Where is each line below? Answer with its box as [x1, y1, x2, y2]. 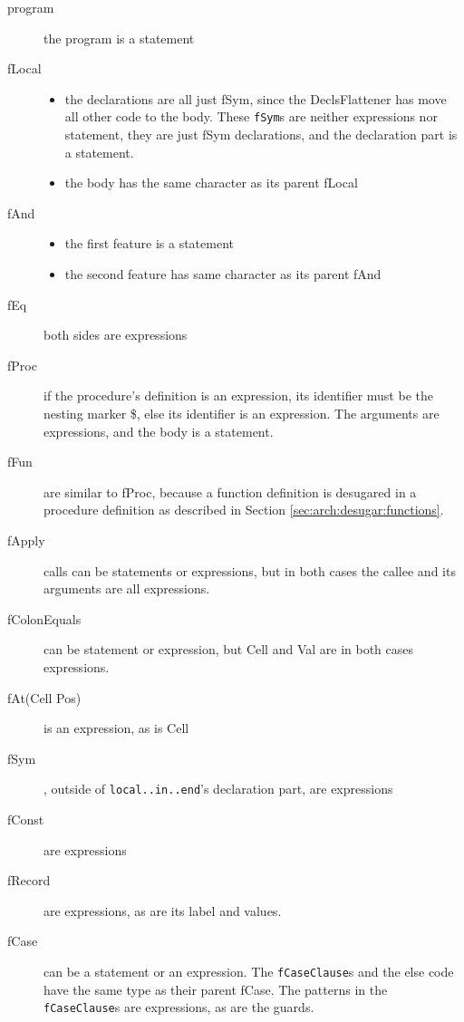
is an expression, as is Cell [43, 718, 189, 738]
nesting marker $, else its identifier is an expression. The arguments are [43, 403, 440, 422]
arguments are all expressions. [43, 579, 210, 598]
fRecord [7, 871, 51, 890]
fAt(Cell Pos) [7, 688, 82, 707]
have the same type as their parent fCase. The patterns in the [43, 979, 388, 998]
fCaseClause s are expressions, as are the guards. [43, 998, 314, 1017]
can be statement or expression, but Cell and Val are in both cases [43, 640, 414, 659]
